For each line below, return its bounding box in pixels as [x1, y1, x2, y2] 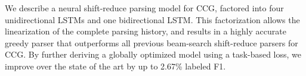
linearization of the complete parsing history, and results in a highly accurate [5, 25, 286, 37]
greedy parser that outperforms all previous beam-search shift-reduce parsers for [5, 36, 298, 49]
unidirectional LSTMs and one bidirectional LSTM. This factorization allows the [5, 13, 300, 26]
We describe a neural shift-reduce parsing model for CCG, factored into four [5, 2, 284, 14]
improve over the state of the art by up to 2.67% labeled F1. [5, 59, 226, 72]
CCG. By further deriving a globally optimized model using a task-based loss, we [5, 48, 302, 61]
